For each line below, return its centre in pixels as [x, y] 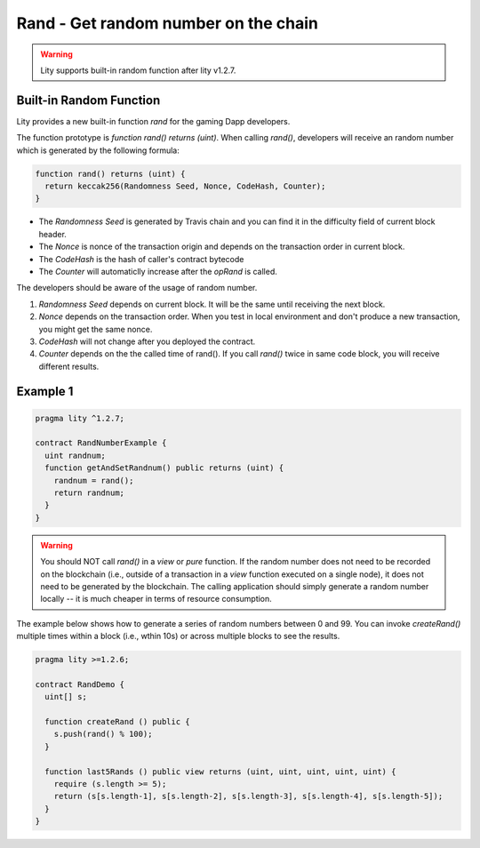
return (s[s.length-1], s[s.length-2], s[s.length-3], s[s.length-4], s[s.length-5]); [248, 796]
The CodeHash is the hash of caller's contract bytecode [141, 259]
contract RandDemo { [80, 684]
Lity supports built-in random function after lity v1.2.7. [138, 70]
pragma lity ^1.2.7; [80, 418]
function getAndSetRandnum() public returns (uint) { [164, 468]
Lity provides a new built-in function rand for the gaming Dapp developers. [153, 121]
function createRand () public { [117, 722]
